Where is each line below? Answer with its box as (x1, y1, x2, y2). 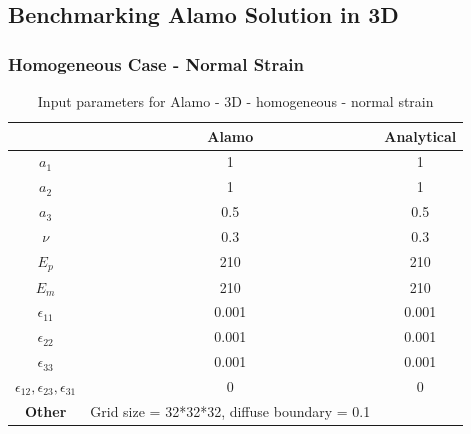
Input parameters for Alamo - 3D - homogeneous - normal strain (37, 91, 434, 111)
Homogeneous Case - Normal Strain (8, 51, 304, 76)
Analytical (384, 125, 457, 146)
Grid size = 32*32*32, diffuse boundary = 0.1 (90, 400, 371, 421)
